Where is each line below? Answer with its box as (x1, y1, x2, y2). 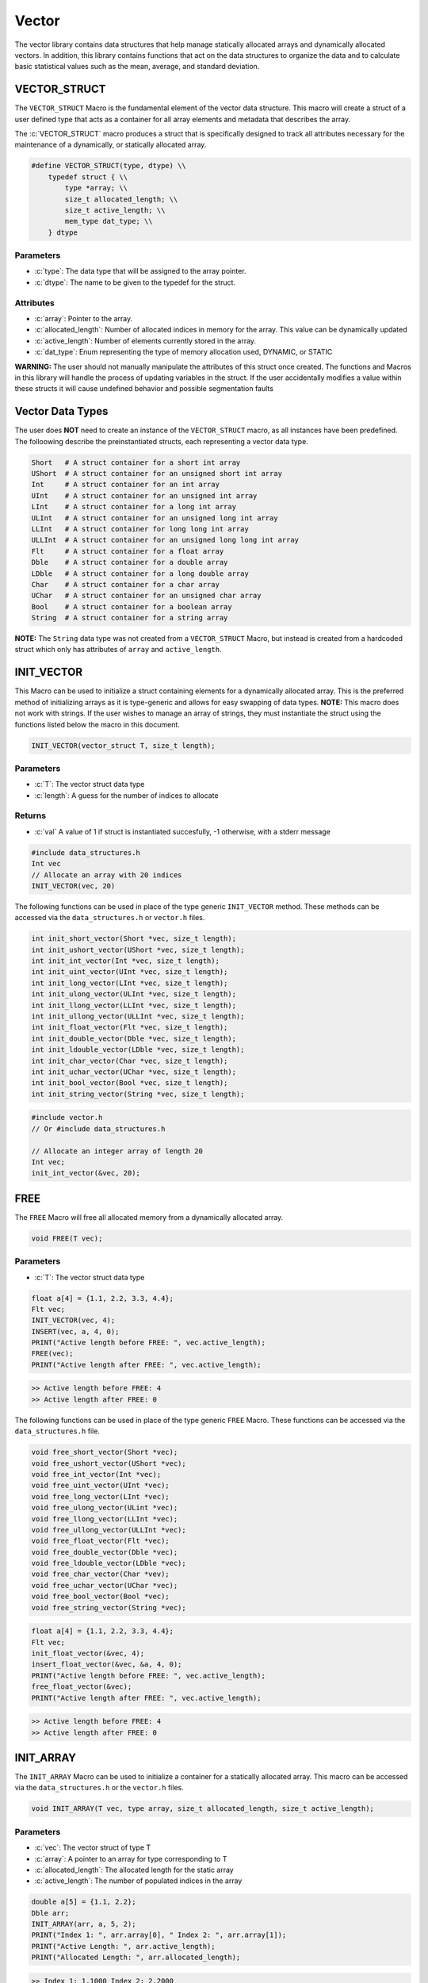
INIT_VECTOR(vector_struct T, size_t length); (31, 741, 216, 750)
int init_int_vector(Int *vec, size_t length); (31, 957, 220, 965)
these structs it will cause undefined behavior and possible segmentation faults (14, 384, 273, 393)
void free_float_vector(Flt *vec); (31, 1536, 170, 1546)
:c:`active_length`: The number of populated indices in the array (34, 1876, 243, 1885)
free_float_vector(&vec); (31, 1682, 132, 1691)
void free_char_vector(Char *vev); (31, 1570, 170, 1578)
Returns (14, 810, 47, 821)
